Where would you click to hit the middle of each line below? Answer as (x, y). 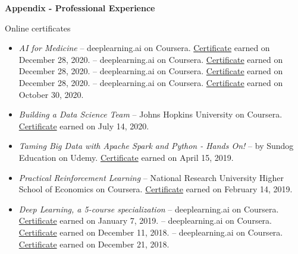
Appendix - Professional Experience (80, 8)
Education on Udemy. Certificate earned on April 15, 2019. (126, 157)
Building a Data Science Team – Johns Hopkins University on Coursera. (150, 114)
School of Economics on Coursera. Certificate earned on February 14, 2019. (156, 189)
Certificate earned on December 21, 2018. (94, 244)
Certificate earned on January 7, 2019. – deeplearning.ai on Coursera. (145, 220)
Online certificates (38, 28)
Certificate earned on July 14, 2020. (84, 126)
